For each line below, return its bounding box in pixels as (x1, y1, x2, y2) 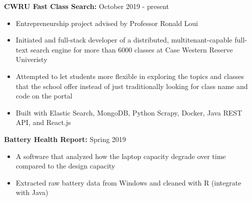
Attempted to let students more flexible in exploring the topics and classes (15, 70, 244, 81)
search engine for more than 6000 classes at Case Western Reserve (30, 44, 233, 54)
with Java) (15, 187, 48, 197)
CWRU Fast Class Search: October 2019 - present (4, 1, 169, 11)
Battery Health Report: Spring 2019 (4, 133, 126, 144)
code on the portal (15, 90, 72, 101)
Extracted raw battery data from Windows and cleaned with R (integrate (15, 177, 241, 187)
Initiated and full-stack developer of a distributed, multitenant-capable (15, 34, 232, 45)
